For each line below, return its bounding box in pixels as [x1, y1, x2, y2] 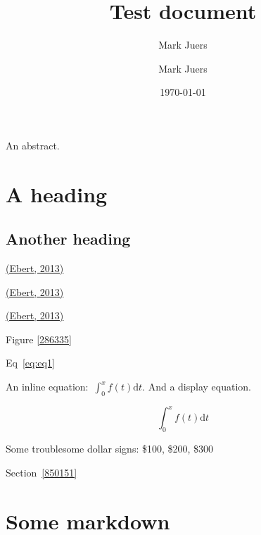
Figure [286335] [6, 331, 72, 346]
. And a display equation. [142, 379, 251, 394]
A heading [6, 179, 108, 208]
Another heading [6, 228, 131, 250]
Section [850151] [6, 465, 77, 479]
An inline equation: [6, 379, 89, 394]
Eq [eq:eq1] [6, 355, 55, 370]
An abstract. [6, 137, 60, 152]
